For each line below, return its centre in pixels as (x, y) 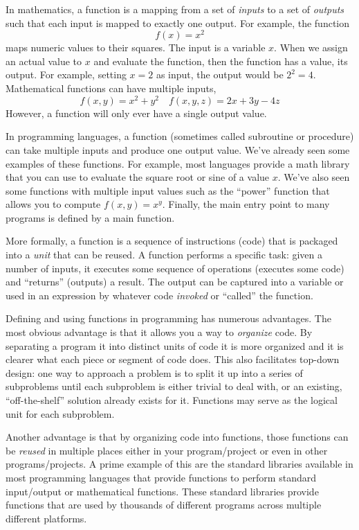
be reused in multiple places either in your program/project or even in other (167, 450)
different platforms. (46, 518)
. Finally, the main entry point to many (246, 204)
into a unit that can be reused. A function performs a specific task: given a (164, 255)
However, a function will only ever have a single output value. (136, 113)
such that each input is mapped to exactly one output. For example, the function (178, 23)
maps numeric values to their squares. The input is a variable (136, 47)
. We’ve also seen (314, 177)
